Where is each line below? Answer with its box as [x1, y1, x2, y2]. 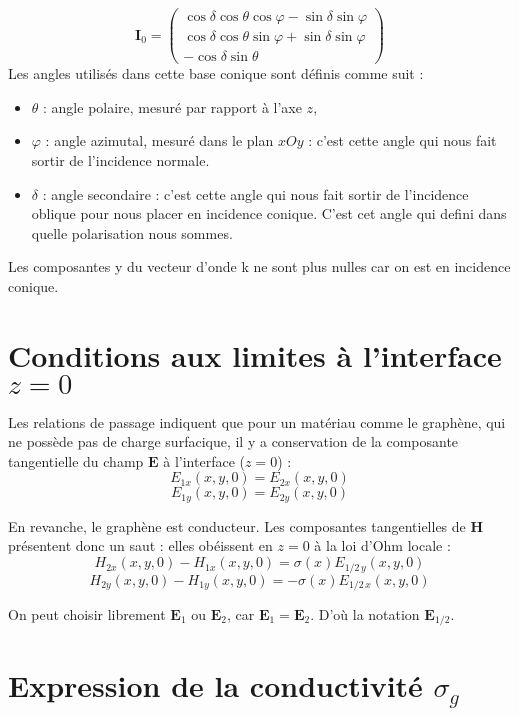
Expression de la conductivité [8, 664, 423, 705]
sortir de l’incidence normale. [31, 149, 210, 170]
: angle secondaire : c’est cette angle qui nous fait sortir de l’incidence [42, 183, 469, 204]
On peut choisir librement [8, 603, 166, 624]
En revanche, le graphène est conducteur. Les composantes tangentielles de [8, 515, 466, 536]
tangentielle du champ [8, 450, 144, 471]
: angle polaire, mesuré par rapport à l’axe [43, 96, 302, 117]
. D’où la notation [310, 603, 420, 624]
